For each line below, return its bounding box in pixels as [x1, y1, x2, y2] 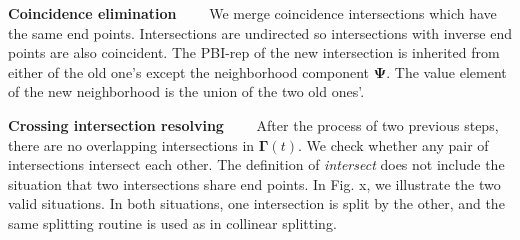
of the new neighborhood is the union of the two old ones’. [8, 81, 365, 102]
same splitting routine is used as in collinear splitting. [8, 212, 337, 233]
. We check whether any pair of [298, 134, 489, 155]
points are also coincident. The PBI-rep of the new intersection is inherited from [8, 42, 500, 63]
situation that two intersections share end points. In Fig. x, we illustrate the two [8, 173, 501, 194]
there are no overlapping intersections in [8, 134, 255, 155]
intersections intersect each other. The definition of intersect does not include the [8, 154, 505, 175]
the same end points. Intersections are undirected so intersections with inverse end [8, 22, 512, 43]
